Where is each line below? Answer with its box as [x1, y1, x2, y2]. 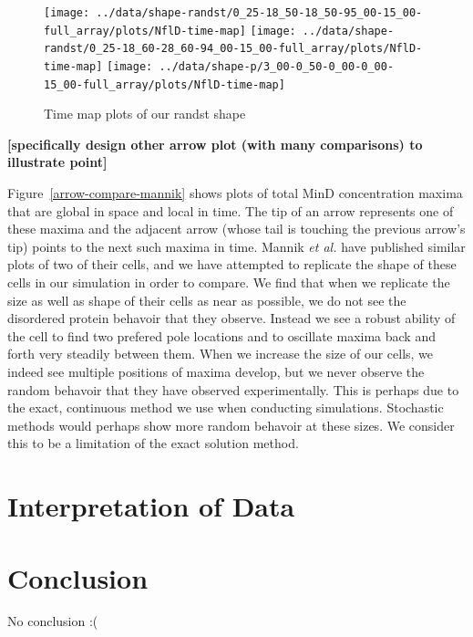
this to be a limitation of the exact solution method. [7, 433, 299, 453]
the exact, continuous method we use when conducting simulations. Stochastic [7, 398, 444, 417]
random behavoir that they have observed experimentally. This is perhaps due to [7, 380, 459, 399]
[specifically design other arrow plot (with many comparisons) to [7, 134, 423, 153]
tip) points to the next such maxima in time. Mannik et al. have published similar [7, 236, 466, 256]
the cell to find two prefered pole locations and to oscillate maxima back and [7, 326, 436, 345]
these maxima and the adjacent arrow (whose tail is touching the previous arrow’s [7, 219, 466, 238]
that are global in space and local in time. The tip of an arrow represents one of [7, 201, 454, 220]
